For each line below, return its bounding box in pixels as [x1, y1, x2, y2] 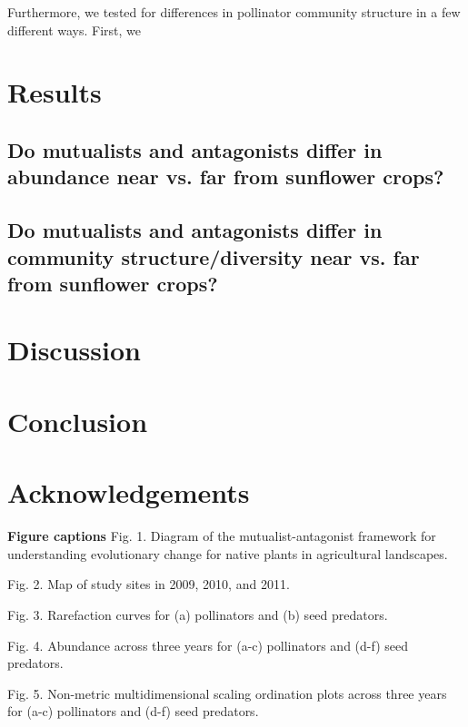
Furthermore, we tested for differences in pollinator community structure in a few [7, 3, 461, 21]
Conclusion [7, 402, 148, 439]
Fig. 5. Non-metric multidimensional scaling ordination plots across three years [7, 683, 447, 702]
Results [7, 74, 102, 111]
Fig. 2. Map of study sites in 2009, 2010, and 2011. [7, 575, 290, 594]
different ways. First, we [7, 20, 142, 39]
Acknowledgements [7, 474, 250, 511]
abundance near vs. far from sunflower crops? [7, 162, 444, 191]
